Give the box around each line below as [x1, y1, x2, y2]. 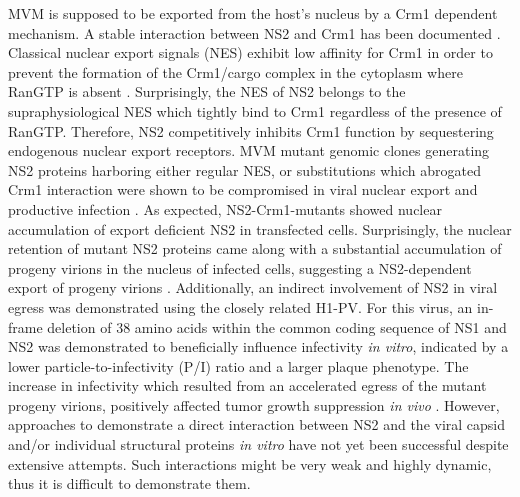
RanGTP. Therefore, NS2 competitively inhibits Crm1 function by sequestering [8, 120, 494, 141]
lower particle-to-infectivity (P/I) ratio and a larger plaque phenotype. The [8, 355, 469, 376]
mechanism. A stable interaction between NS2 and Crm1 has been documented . [8, 22, 501, 43]
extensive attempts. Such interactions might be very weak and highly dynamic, [8, 453, 492, 474]
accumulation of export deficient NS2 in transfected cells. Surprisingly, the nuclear [8, 218, 512, 239]
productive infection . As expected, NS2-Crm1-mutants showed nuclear [8, 198, 442, 219]
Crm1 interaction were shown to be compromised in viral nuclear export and [8, 179, 478, 200]
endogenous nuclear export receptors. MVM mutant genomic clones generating [8, 140, 490, 161]
